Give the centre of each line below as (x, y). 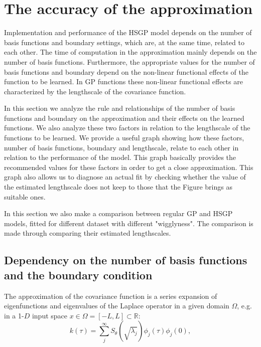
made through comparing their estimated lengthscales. (88, 233)
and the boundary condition (78, 275)
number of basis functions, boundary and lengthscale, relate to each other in (121, 147)
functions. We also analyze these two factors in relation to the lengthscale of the (127, 128)
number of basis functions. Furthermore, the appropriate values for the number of (129, 61)
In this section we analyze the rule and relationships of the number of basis (120, 108)
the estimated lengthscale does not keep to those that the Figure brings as (118, 187)
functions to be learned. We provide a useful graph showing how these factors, (124, 138)
